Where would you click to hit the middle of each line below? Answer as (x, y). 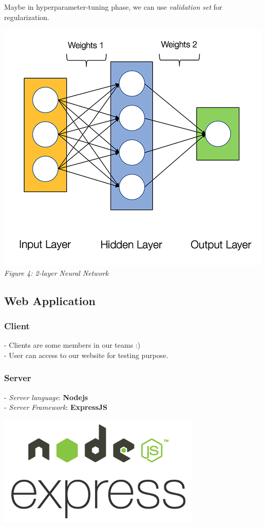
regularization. (27, 17)
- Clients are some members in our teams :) (72, 345)
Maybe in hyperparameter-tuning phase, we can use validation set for (113, 7)
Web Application (50, 300)
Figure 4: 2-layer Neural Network (56, 272)
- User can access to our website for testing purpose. (86, 355)
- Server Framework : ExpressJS (56, 407)
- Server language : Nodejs (46, 397)
